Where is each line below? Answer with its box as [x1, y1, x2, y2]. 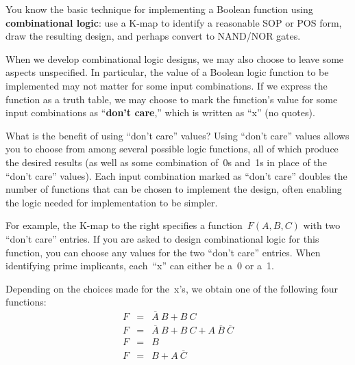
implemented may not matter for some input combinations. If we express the [5, 78, 328, 92]
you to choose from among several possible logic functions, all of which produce [5, 141, 339, 156]
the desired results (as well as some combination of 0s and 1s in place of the [5, 154, 327, 169]
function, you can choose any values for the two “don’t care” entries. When [5, 245, 321, 259]
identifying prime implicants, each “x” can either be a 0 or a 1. [5, 258, 274, 273]
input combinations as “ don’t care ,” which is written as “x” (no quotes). [5, 105, 315, 120]
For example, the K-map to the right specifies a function [5, 218, 243, 232]
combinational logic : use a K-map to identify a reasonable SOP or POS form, [5, 15, 342, 29]
